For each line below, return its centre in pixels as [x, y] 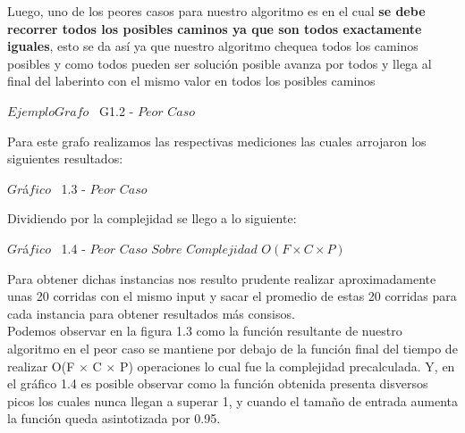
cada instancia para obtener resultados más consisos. [151, 313]
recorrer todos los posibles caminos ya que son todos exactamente [215, 28]
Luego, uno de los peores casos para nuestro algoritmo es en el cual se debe [216, 11]
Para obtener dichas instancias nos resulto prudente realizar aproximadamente [222, 278]
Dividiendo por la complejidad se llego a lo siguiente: [152, 218]
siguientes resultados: [65, 158]
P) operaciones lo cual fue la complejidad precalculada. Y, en [287, 366]
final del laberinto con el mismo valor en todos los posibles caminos [191, 81]
